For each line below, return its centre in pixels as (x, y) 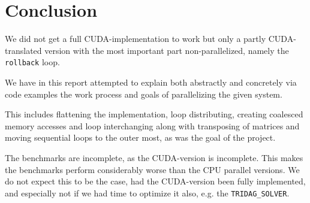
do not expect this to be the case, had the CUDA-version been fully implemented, (155, 181)
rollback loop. (32, 62)
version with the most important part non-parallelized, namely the (167, 50)
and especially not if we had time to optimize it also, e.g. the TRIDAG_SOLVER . (147, 193)
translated (23, 50)
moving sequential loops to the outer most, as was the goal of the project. (140, 137)
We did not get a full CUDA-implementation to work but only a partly (136, 39)
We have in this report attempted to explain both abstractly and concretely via (151, 82)
